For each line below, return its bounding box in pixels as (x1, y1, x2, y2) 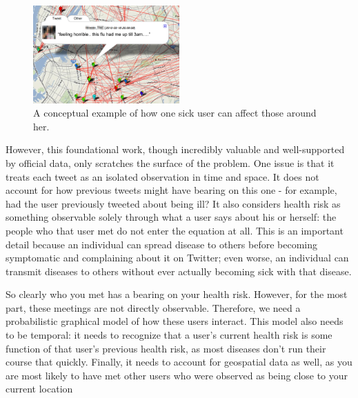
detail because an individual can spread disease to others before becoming (6, 237, 318, 251)
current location (6, 381, 73, 396)
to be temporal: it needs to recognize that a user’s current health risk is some (6, 328, 332, 342)
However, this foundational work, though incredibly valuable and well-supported (6, 142, 345, 157)
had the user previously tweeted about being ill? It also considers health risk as (6, 196, 341, 210)
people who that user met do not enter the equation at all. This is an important (6, 223, 344, 237)
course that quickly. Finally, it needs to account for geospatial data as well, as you (6, 355, 352, 369)
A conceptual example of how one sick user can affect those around (33, 106, 317, 120)
